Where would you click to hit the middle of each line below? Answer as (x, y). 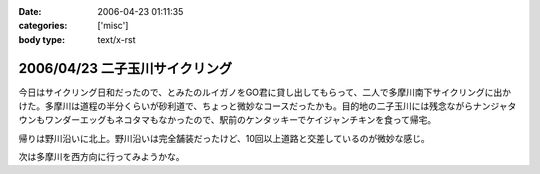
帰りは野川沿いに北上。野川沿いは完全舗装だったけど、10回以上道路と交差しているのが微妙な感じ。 (224, 138)
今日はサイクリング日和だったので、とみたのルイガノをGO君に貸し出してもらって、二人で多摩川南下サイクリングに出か (265, 92)
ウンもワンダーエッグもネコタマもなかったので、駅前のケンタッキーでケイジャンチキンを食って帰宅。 (227, 120)
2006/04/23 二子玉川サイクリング (125, 68)
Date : (30, 11)
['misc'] (113, 26)
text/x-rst (116, 39)
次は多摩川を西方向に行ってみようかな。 (101, 157)
